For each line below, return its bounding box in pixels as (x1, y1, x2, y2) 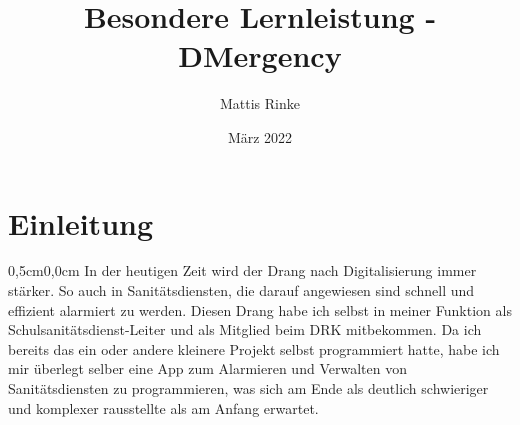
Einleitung (8, 202, 154, 243)
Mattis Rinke (220, 93, 300, 114)
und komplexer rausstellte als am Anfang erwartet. (8, 397, 319, 418)
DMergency (178, 35, 342, 76)
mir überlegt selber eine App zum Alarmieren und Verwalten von (8, 358, 407, 379)
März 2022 (227, 126, 293, 147)
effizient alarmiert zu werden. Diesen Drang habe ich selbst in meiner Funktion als (8, 299, 512, 320)
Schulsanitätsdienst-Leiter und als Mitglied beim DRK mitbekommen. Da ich (8, 319, 482, 340)
